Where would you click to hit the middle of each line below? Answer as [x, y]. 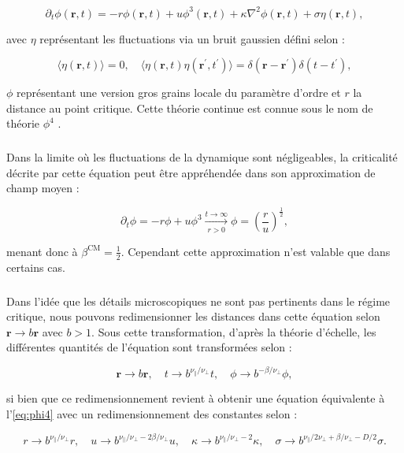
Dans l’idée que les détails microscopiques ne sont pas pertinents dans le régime [198, 301]
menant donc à [42, 251]
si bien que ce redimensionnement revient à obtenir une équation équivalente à [196, 398]
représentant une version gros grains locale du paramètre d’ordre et [179, 93]
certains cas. [36, 267]
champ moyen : [43, 188]
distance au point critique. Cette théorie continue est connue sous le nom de [190, 108]
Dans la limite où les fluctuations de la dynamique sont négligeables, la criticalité [202, 157]
